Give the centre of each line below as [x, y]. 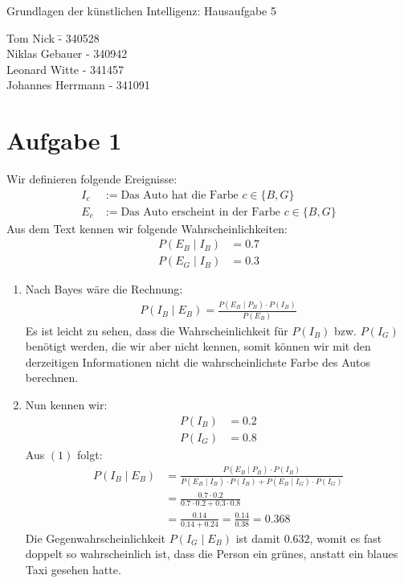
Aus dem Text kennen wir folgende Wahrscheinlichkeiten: [147, 228]
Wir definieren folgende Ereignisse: [92, 179]
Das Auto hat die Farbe [180, 195]
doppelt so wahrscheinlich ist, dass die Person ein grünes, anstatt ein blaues [212, 554]
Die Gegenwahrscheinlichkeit [96, 538]
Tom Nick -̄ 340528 [53, 37]
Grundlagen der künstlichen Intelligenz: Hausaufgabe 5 [141, 10]
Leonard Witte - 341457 [65, 69]
